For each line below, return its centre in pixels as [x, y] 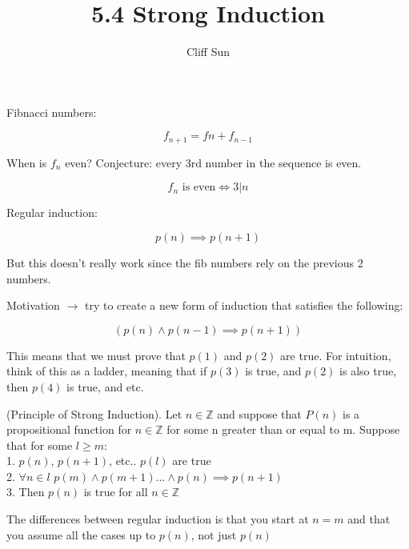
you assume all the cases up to [81, 534]
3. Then [26, 492]
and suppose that [259, 413]
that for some [40, 445]
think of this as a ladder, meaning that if [107, 371]
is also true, [368, 371]
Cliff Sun [208, 52]
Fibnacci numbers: [52, 112]
